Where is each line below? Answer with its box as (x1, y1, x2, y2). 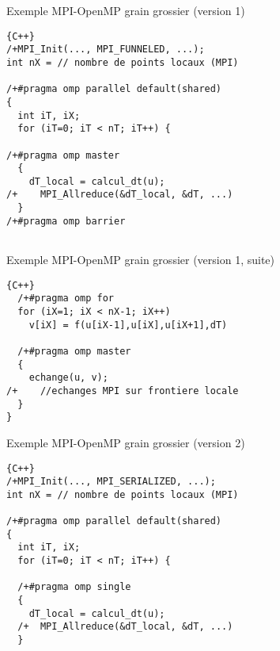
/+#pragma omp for (17, 293, 115, 304)
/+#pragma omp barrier (6, 215, 126, 227)
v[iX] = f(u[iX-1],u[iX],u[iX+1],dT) (28, 319, 228, 331)
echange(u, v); (28, 372, 108, 384)
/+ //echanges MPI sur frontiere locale (6, 385, 239, 396)
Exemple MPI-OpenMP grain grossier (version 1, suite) (6, 251, 275, 268)
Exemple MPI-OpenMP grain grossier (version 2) (6, 434, 245, 450)
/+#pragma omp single (17, 581, 131, 593)
